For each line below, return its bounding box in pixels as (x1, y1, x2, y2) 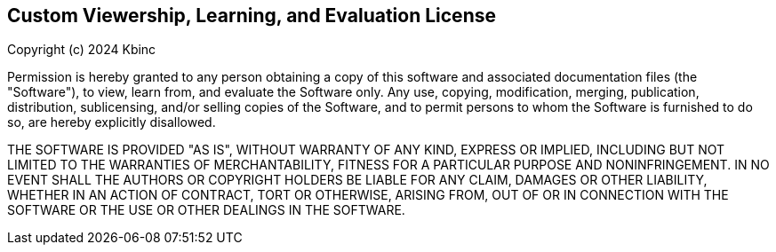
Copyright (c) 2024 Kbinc (7, 42, 156, 58)
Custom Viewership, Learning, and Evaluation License (7, 4, 496, 27)
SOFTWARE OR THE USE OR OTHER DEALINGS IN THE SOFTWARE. (7, 202, 405, 218)
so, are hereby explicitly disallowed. (7, 114, 216, 130)
